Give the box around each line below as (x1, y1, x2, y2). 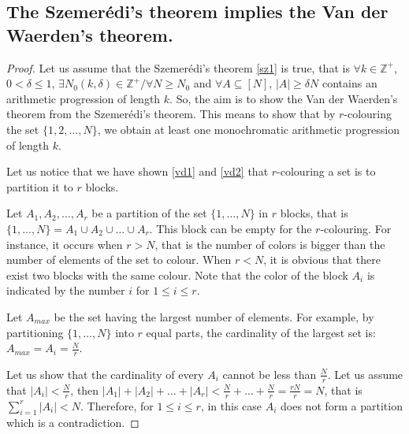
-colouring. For (320, 220, 392, 236)
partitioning (6, 324, 64, 340)
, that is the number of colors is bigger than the (154, 236, 385, 252)
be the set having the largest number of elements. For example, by (54, 308, 374, 325)
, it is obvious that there (263, 251, 381, 268)
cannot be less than (222, 365, 317, 382)
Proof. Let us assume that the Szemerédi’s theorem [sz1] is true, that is (6, 59, 350, 76)
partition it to (6, 178, 73, 195)
